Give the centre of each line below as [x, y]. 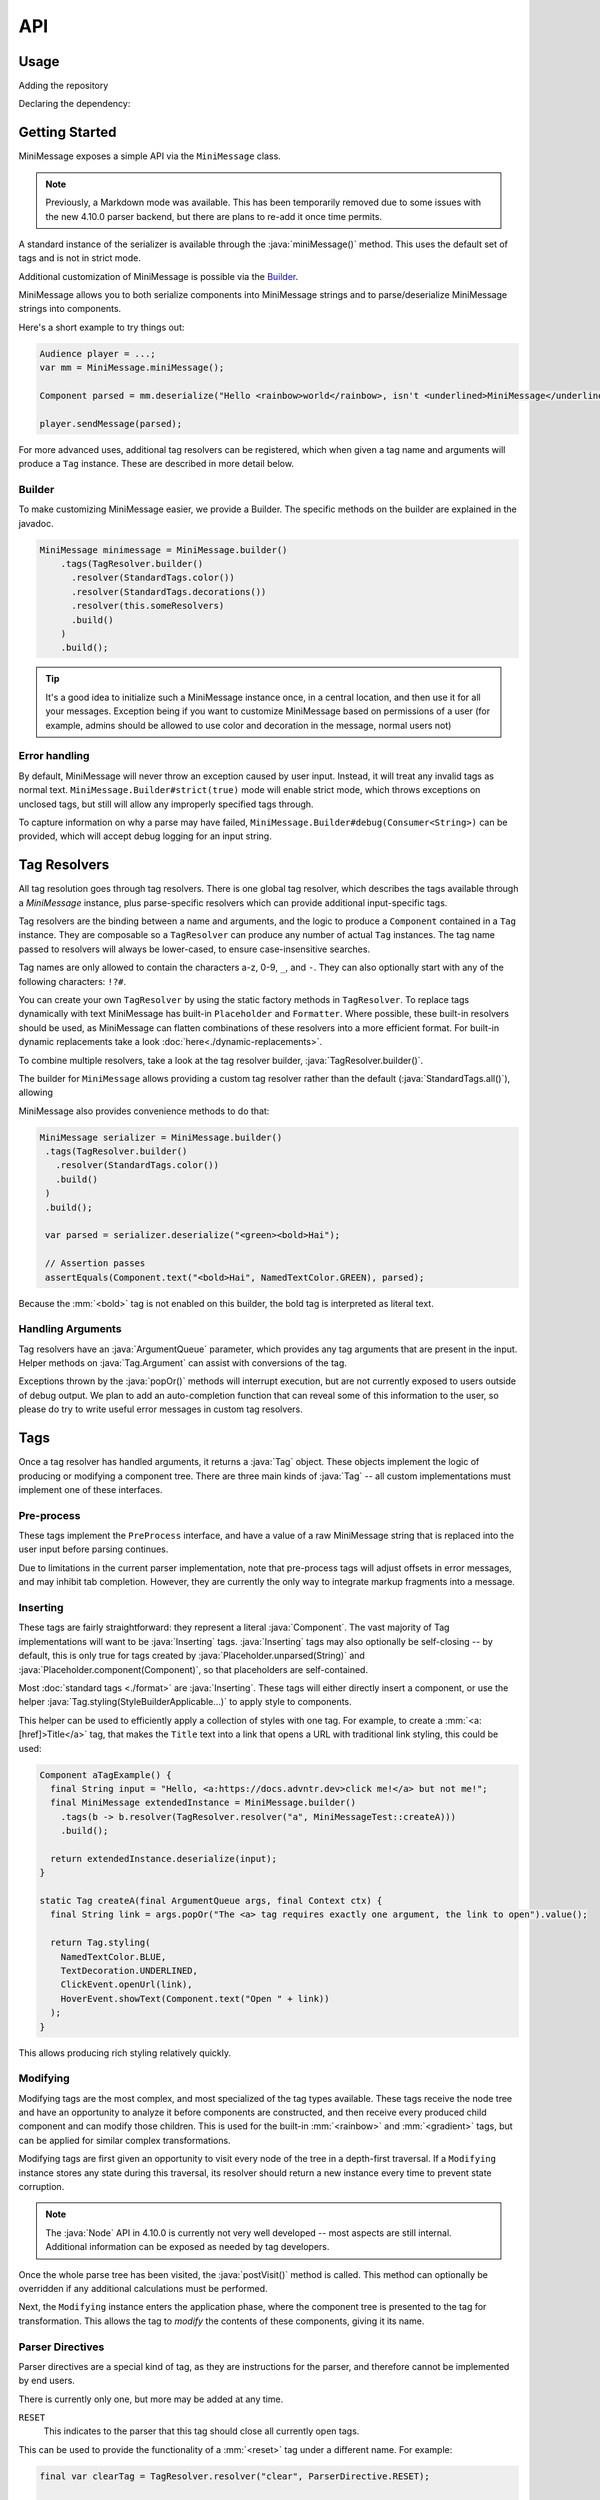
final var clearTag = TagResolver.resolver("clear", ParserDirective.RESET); [234, 2476]
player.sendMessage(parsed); [111, 423]
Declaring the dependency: [74, 104]
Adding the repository [63, 86]
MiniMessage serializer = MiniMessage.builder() [161, 1137]
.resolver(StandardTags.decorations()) [169, 591]
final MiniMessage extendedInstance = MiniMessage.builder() [203, 1803]
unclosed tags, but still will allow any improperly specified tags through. [166, 804]
